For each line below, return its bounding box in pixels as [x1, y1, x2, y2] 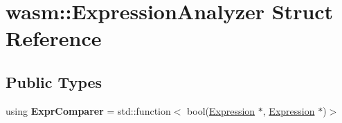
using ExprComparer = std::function [6, 103, 171, 118]
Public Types [6, 71, 102, 92]
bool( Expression [187, 103, 255, 118]
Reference [6, 24, 102, 52]
